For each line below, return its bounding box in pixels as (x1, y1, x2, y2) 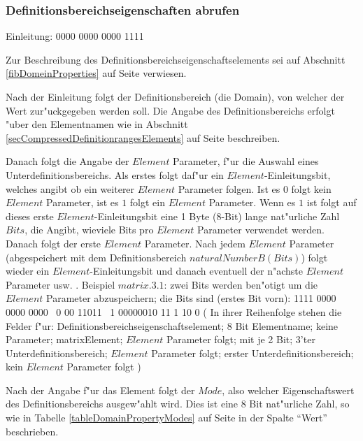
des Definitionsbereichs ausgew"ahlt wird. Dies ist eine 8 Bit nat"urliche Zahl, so (6, 396, 350, 411)
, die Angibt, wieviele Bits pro (24, 222, 154, 237)
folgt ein (129, 195, 165, 210)
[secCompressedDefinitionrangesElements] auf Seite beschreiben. (6, 130, 280, 145)
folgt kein (291, 181, 332, 196)
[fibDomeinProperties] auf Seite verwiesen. (6, 66, 187, 80)
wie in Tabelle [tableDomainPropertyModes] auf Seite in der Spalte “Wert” (6, 410, 327, 425)
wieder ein (6, 263, 50, 278)
